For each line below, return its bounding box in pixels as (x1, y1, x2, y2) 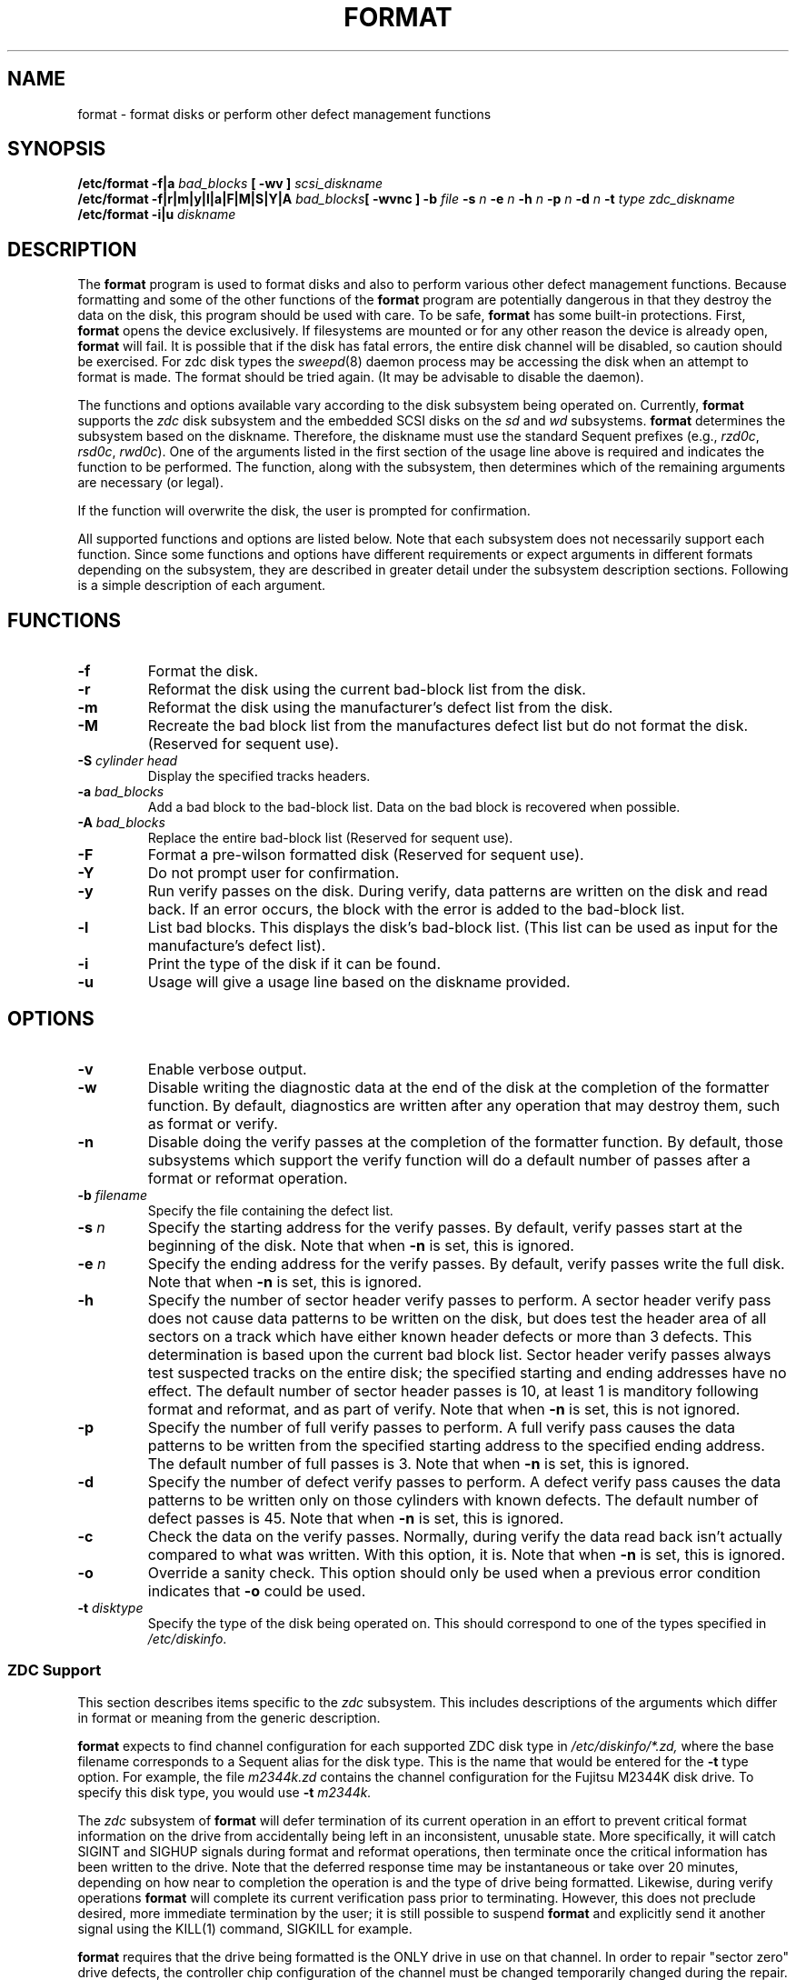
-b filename (77, 1186, 147, 1203)
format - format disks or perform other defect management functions (77, 105, 492, 122)
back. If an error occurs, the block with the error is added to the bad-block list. (147, 900, 685, 919)
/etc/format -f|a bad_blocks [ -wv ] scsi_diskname (77, 175, 383, 192)
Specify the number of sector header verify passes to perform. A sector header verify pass (147, 1290, 771, 1309)
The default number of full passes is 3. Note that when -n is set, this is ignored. (147, 1454, 690, 1473)
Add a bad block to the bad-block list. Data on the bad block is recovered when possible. (147, 799, 681, 815)
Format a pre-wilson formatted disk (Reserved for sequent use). (147, 845, 584, 865)
